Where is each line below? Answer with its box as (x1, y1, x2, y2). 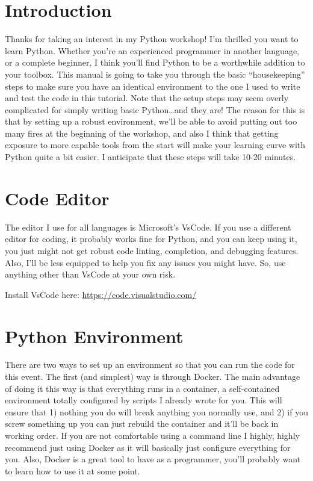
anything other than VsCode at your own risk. (5, 268, 176, 281)
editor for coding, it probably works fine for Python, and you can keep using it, (5, 232, 297, 245)
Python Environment (5, 323, 184, 348)
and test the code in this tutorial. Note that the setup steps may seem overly (5, 92, 289, 104)
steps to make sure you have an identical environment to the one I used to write (5, 79, 300, 92)
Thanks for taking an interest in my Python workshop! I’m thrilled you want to (5, 33, 299, 45)
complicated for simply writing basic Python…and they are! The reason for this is (5, 103, 305, 116)
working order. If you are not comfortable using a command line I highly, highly (5, 429, 300, 442)
